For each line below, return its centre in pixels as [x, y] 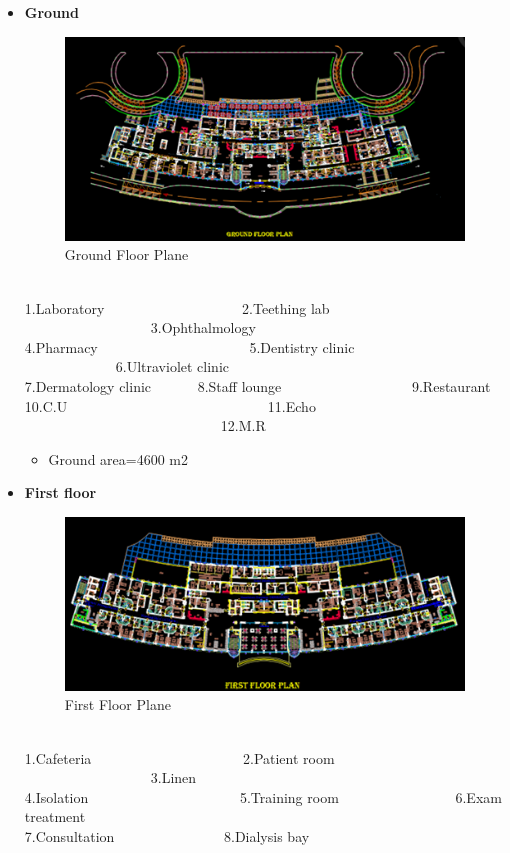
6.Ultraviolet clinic [172, 366]
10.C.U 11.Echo [170, 405]
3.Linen [173, 777]
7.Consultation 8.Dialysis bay [167, 835]
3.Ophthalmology [203, 327]
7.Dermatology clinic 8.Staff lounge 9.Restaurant [257, 386]
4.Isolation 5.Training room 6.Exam [263, 796]
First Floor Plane [117, 704]
